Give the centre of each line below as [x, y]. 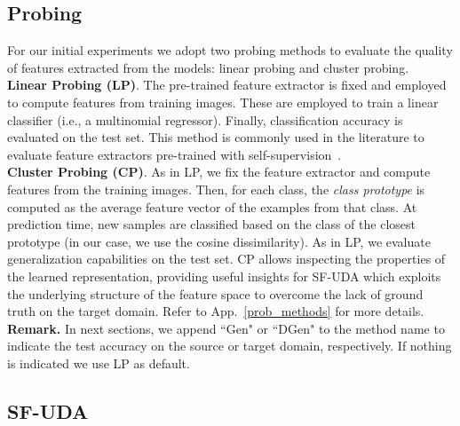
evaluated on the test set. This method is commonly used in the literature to [216, 137]
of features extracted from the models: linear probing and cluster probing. [208, 67]
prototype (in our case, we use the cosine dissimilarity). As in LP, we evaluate [219, 241]
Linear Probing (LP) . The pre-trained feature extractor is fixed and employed [227, 85]
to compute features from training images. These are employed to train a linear [223, 102]
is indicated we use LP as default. [99, 363]
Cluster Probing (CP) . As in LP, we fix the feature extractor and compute [219, 172]
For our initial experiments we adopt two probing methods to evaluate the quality [230, 50]
